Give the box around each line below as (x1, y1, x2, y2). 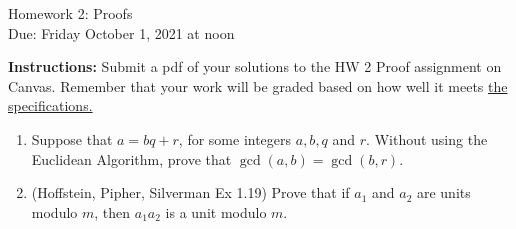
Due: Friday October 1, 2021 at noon (8, 22, 235, 43)
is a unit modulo (165, 201, 267, 222)
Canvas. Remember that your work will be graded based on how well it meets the (8, 75, 508, 96)
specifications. (8, 95, 93, 116)
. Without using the (366, 128, 488, 149)
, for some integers (178, 128, 292, 149)
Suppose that (31, 128, 113, 149)
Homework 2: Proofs (8, 3, 133, 23)
